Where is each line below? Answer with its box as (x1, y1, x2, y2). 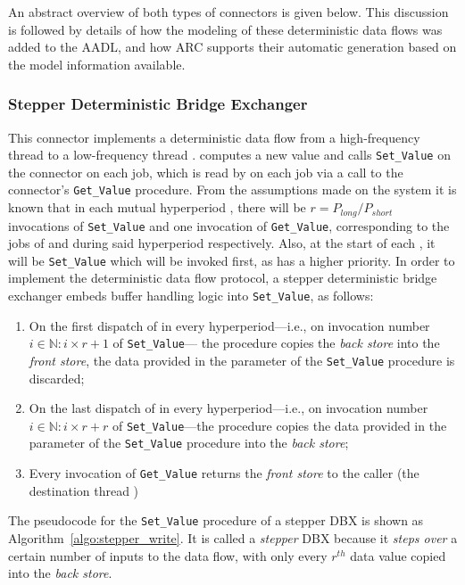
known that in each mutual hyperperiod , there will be (8, 198, 306, 217)
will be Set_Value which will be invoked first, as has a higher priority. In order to (8, 251, 455, 269)
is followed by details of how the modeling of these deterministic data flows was (8, 20, 443, 38)
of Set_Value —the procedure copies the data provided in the (112, 416, 447, 434)
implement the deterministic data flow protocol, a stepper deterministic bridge (8, 268, 437, 287)
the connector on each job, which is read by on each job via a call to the (8, 162, 403, 181)
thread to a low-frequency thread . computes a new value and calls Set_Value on (8, 145, 451, 164)
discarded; (29, 368, 85, 387)
